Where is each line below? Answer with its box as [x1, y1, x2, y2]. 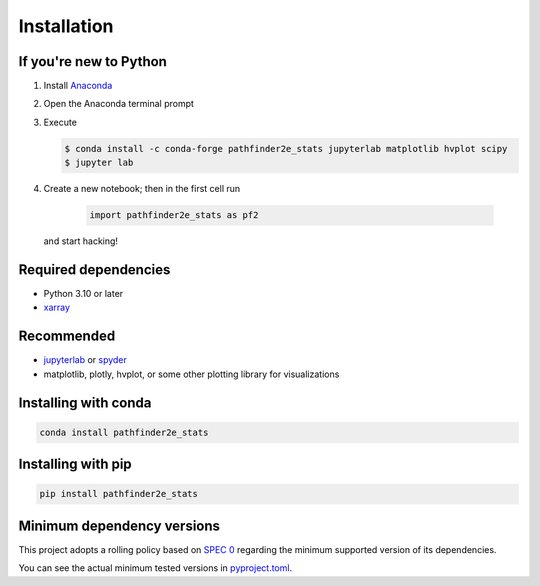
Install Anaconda [43, 80, 113, 92]
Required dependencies [18, 261, 171, 278]
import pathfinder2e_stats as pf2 [89, 210, 259, 221]
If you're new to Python [18, 53, 167, 70]
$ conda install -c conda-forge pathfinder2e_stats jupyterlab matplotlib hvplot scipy [64, 143, 508, 154]
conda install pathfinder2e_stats [39, 426, 209, 438]
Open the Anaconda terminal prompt [43, 98, 195, 110]
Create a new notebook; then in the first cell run [43, 183, 241, 195]
